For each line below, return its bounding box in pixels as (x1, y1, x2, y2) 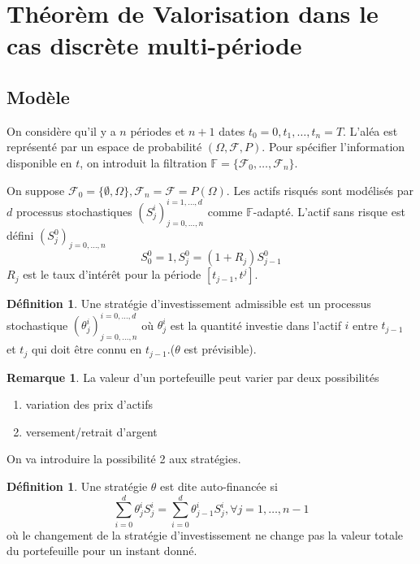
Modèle (6, 84, 70, 109)
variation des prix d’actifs (25, 396, 153, 413)
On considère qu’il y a (6, 122, 116, 139)
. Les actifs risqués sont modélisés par (226, 181, 414, 198)
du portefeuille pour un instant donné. (6, 542, 197, 559)
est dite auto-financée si (160, 477, 278, 494)
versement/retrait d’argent (25, 423, 158, 440)
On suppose (6, 181, 65, 198)
